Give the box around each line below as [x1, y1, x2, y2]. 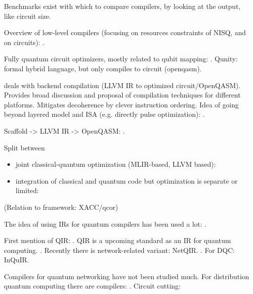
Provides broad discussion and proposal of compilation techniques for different [4, 90, 241, 100]
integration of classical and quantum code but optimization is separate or [15, 175, 238, 186]
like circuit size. [4, 10, 51, 21]
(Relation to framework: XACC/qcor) [4, 201, 118, 212]
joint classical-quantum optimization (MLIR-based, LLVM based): [15, 159, 216, 169]
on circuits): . [4, 37, 44, 47]
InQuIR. [4, 254, 29, 265]
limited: [15, 185, 39, 196]
